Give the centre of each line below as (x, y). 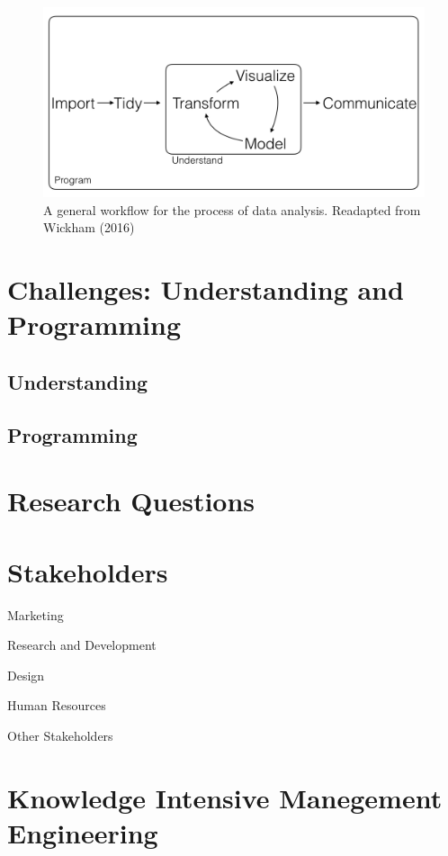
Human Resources (57, 705)
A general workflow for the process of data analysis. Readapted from (232, 209)
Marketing (36, 614)
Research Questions (131, 501)
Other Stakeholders (60, 735)
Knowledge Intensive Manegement (225, 797)
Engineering (83, 832)
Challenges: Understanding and (206, 289)
